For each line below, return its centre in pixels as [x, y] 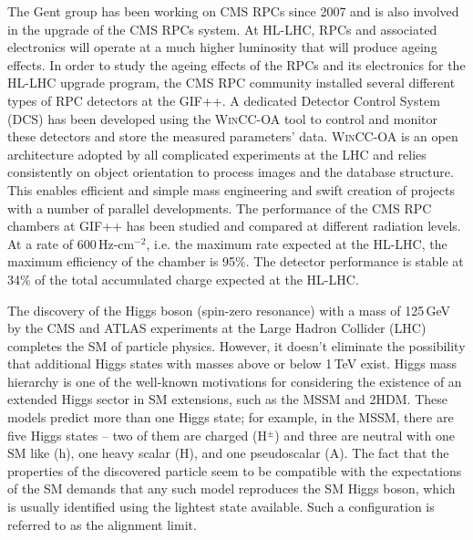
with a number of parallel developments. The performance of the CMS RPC [220, 208]
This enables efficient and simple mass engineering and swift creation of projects [231, 189]
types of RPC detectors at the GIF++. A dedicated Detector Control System [224, 100]
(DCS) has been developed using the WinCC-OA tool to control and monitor [223, 118]
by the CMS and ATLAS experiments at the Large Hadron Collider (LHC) [217, 328]
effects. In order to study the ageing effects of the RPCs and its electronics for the [236, 64]
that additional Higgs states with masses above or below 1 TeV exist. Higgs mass [232, 363]
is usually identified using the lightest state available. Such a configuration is [221, 507]
